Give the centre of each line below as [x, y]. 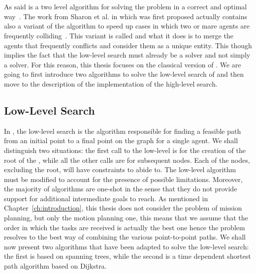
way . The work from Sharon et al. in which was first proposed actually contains [126, 16]
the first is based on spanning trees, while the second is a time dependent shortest [128, 256]
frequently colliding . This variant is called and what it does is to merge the [119, 35]
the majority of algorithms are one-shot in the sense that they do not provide [121, 189]
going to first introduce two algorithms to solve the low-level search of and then [124, 74]
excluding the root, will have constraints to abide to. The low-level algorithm [120, 169]
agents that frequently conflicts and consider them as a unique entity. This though [128, 45]
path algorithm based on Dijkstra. [55, 266]
